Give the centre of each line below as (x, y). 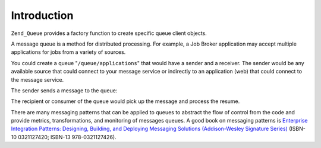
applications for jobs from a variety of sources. (68, 52)
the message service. (37, 79)
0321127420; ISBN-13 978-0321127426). (67, 137)
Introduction (42, 15)
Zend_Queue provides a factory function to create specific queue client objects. (109, 33)
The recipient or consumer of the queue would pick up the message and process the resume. (125, 101)
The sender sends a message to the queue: (64, 90)
